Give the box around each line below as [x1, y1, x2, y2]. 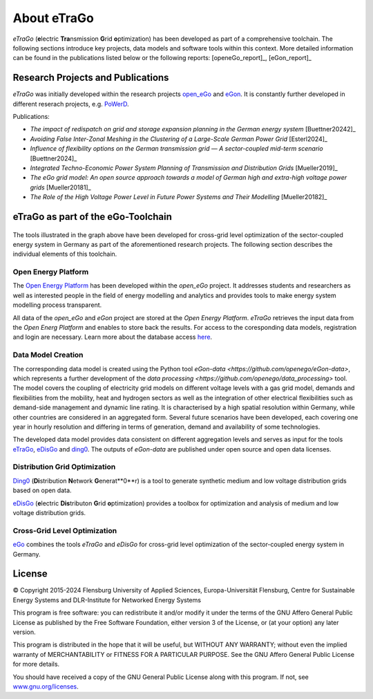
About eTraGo [12, 10, 95, 26]
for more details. [12, 660, 60, 669]
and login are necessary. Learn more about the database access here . [12, 333, 213, 342]
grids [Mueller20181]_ [30, 183, 91, 192]
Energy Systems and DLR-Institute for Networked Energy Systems [12, 595, 202, 604]
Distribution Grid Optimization [12, 462, 116, 472]
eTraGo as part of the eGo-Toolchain [12, 211, 173, 223]
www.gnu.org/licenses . [12, 682, 79, 691]
